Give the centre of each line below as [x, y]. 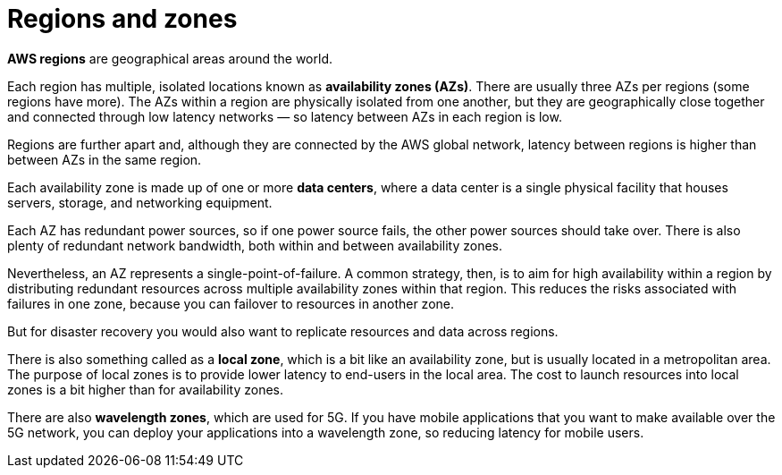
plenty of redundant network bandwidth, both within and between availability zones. [255, 245]
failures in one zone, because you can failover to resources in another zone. [231, 303]
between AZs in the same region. [105, 159]
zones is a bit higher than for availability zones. [146, 389]
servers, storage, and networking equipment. [140, 202]
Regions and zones [122, 19]
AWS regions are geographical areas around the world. [170, 58]
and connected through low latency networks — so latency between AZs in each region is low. [285, 116]
